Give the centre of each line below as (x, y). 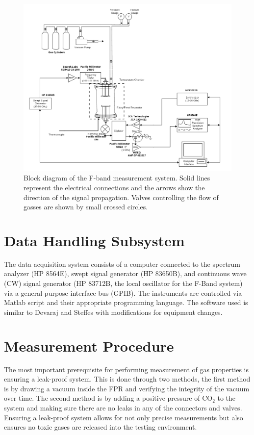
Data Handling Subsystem (94, 240)
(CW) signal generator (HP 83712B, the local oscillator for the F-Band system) (123, 283)
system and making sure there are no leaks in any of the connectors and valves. (123, 407)
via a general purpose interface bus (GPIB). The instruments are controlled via (123, 293)
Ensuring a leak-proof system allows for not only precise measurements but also (124, 417)
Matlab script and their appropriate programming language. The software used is (126, 302)
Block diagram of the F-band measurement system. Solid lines (117, 178)
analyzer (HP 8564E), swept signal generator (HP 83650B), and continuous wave (125, 273)
